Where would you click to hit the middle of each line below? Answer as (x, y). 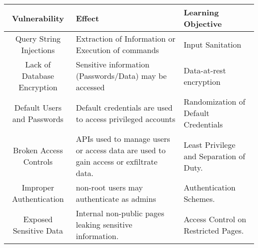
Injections (38, 50)
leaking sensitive (104, 224)
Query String (38, 38)
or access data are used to (121, 150)
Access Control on (215, 219)
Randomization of (215, 101)
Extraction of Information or (126, 38)
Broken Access (38, 150)
